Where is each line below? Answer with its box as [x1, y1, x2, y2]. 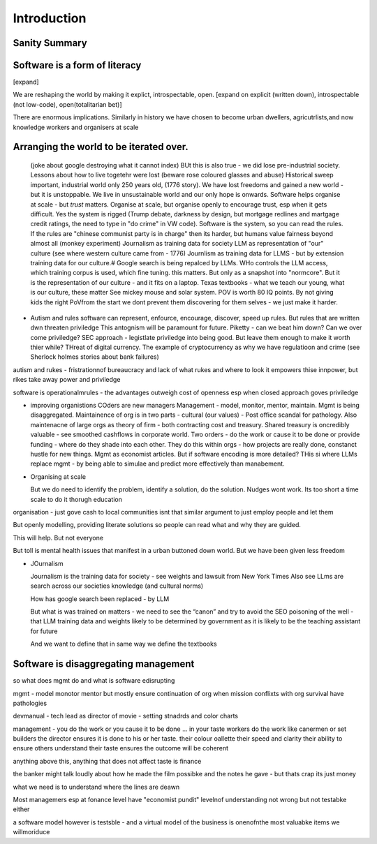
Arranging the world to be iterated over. [13, 141, 188, 153]
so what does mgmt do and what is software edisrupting [13, 676, 175, 685]
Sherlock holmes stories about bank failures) [30, 353, 160, 361]
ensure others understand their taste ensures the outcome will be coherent [13, 744, 229, 753]
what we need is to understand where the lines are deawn [13, 783, 180, 791]
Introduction [13, 10, 87, 26]
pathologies [13, 699, 47, 707]
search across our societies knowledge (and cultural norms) [30, 582, 204, 590]
